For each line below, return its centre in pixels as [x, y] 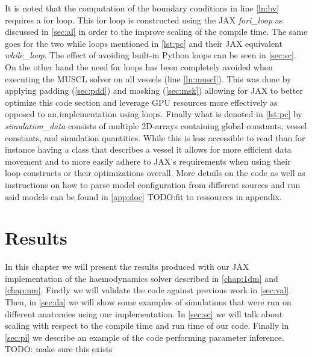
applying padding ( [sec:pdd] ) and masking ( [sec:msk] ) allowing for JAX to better [154, 90]
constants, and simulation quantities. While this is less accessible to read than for [155, 137]
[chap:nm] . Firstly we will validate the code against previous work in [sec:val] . [148, 290]
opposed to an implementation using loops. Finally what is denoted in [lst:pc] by [154, 114]
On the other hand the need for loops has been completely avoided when [139, 66]
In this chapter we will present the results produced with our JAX [127, 267]
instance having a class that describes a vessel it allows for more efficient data [148, 149]
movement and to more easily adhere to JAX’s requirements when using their [148, 161]
